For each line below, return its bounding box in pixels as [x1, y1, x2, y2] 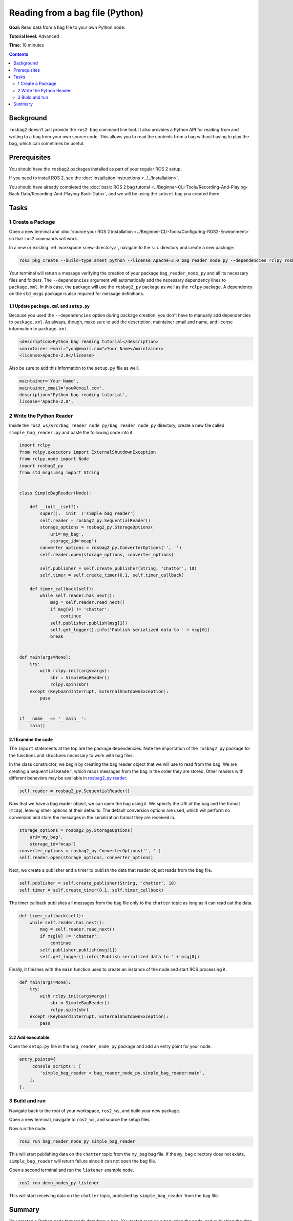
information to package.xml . [9, 326, 68, 332]
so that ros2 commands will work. [9, 235, 78, 241]
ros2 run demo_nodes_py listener [19, 1180, 100, 1186]
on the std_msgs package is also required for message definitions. [9, 291, 144, 296]
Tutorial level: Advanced [9, 33, 60, 39]
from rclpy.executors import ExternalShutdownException [19, 449, 156, 455]
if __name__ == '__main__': [19, 716, 86, 721]
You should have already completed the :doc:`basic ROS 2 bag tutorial [9, 184, 150, 190]
